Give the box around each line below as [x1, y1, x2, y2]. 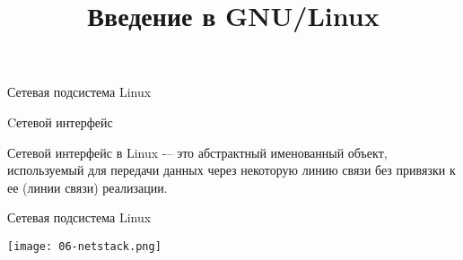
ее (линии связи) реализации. [7, 178, 168, 196]
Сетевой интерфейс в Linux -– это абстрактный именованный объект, [7, 143, 388, 161]
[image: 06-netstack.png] [7, 239, 162, 253]
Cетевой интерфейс [7, 112, 113, 131]
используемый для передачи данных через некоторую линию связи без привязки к [7, 160, 456, 179]
